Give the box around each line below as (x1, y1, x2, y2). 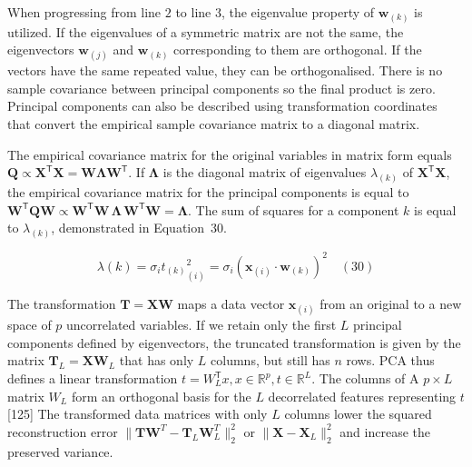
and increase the (339, 422, 430, 441)
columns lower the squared (284, 404, 432, 423)
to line (175, 3, 211, 21)
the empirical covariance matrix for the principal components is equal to (7, 183, 409, 202)
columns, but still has (211, 351, 330, 370)
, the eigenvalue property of (221, 3, 375, 21)
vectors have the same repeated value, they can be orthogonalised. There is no (7, 61, 443, 80)
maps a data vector (177, 294, 285, 313)
